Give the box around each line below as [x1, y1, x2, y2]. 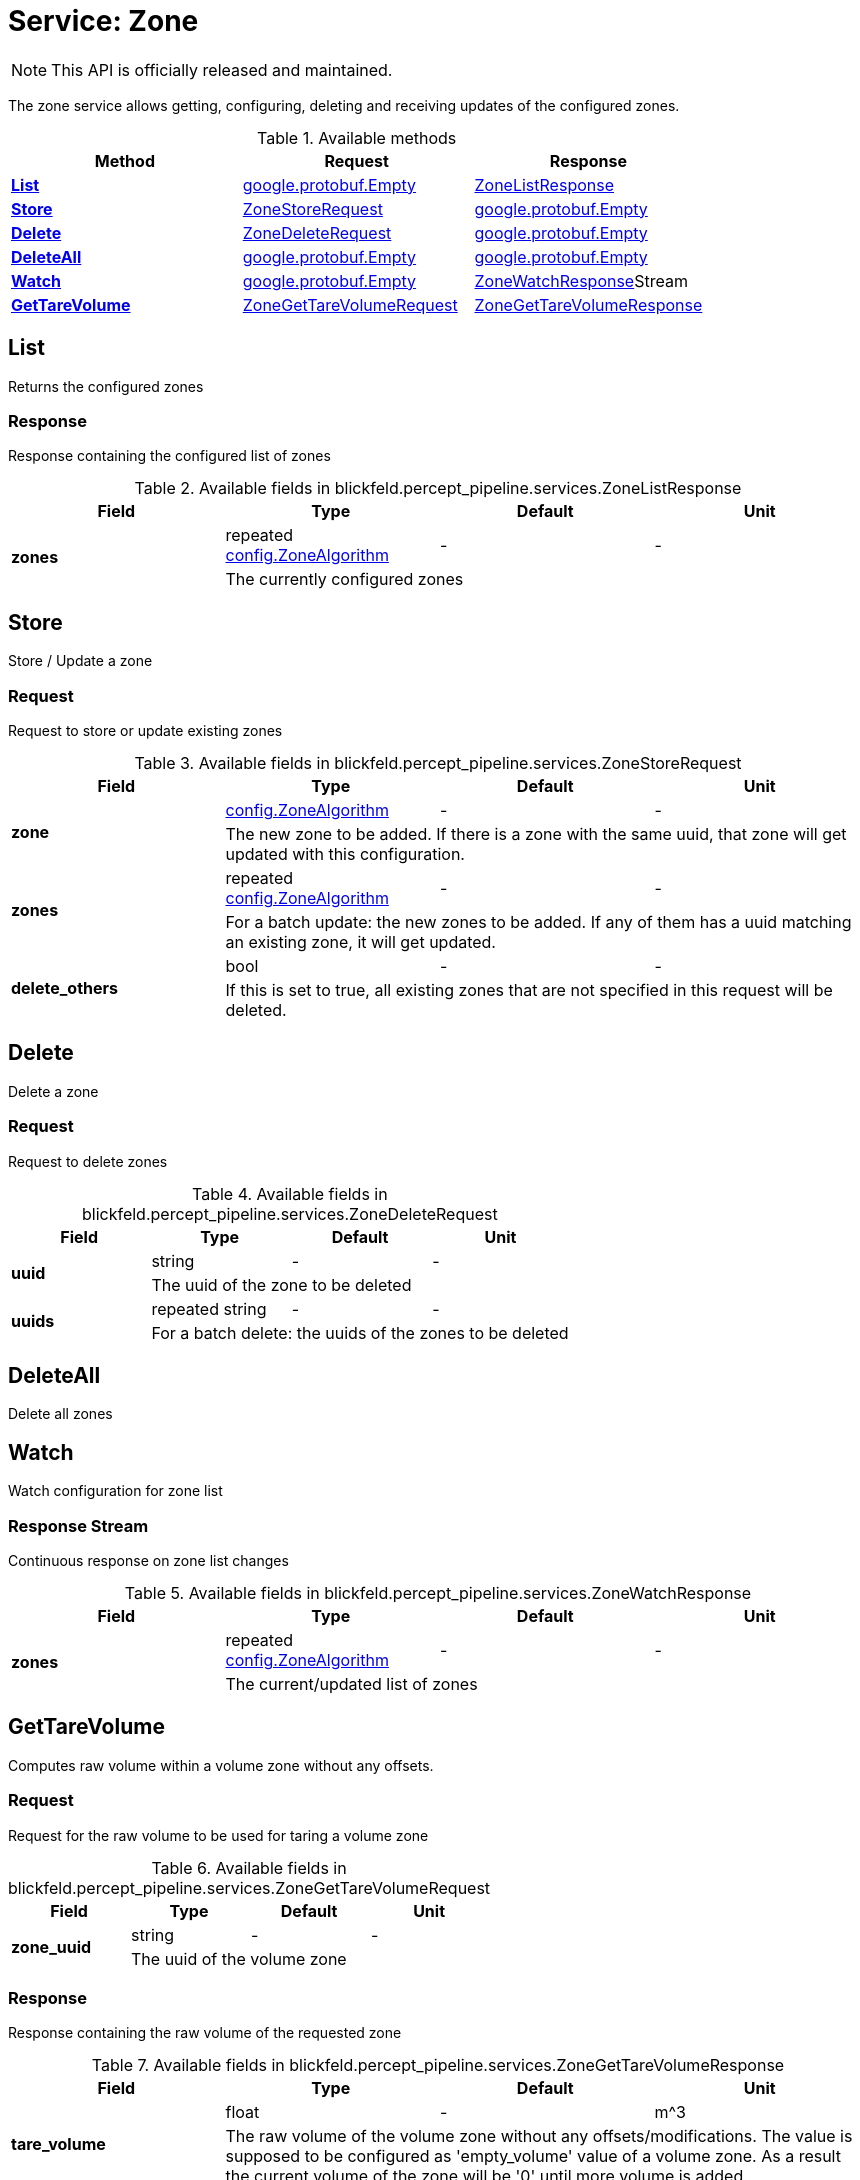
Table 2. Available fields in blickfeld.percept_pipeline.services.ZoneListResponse [134, 478, 742, 499]
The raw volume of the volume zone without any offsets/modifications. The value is [225, 2126, 853, 2147]
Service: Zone [8, 4, 199, 38]
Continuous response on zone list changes [8, 1551, 289, 1569]
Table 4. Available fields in [191, 1183, 388, 1204]
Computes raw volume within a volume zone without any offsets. [8, 1756, 434, 1774]
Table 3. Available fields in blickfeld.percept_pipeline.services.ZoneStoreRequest [134, 752, 742, 773]
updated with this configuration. [225, 843, 465, 864]
